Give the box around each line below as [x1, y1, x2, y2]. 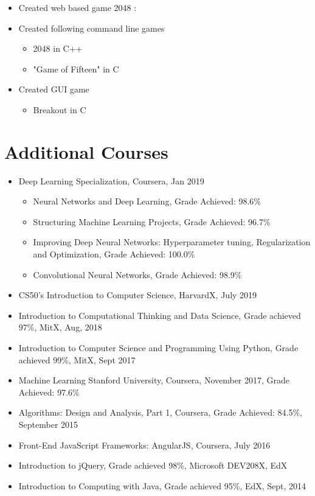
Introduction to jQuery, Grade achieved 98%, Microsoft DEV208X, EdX [18, 459, 288, 472]
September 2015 [18, 418, 78, 430]
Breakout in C [33, 103, 86, 116]
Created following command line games [18, 21, 165, 34]
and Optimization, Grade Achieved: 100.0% [33, 248, 195, 260]
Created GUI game [18, 83, 89, 96]
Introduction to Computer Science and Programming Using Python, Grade [18, 341, 299, 354]
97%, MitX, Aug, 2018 [18, 321, 102, 334]
